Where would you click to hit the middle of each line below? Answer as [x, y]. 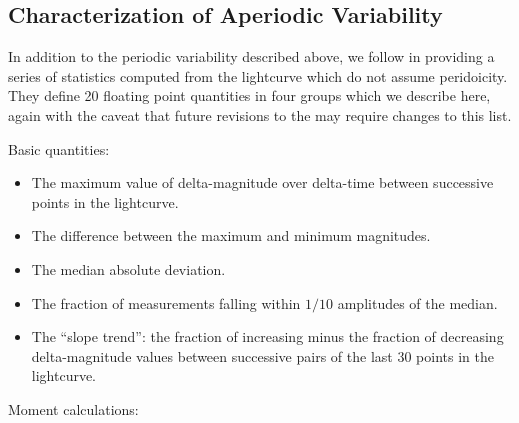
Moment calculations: [73, 408]
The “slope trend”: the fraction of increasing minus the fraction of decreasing [267, 336]
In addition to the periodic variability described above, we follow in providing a [251, 56]
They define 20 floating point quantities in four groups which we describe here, [249, 95]
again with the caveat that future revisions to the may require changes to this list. [260, 114]
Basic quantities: [59, 148]
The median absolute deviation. [128, 268]
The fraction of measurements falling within [166, 302]
